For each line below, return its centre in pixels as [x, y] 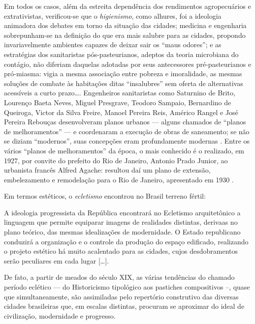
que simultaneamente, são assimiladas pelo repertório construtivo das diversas [121, 296]
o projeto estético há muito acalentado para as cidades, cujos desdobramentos [121, 251]
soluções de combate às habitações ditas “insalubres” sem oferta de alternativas [124, 83]
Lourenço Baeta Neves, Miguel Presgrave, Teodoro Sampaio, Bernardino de [118, 102]
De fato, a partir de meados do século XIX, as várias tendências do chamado [119, 277]
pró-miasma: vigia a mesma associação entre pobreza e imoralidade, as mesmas [123, 74]
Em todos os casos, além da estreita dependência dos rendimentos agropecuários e [127, 6]
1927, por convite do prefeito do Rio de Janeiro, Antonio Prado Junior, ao [116, 160]
